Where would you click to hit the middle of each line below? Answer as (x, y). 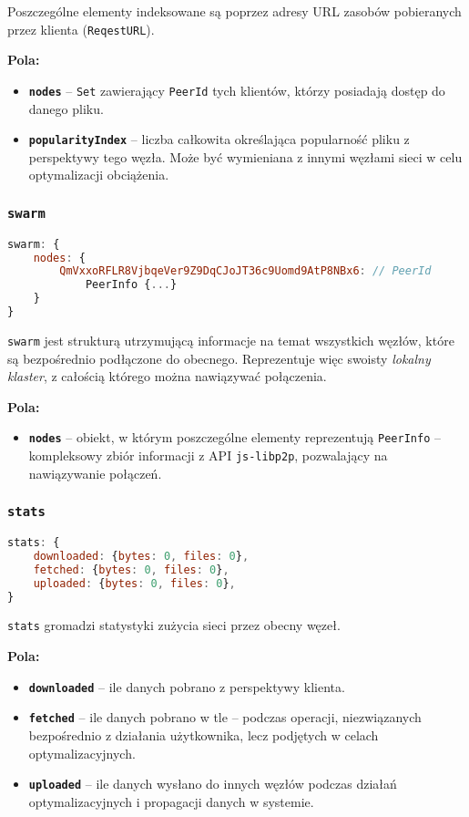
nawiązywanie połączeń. (95, 473)
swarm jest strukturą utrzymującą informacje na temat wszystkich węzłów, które (231, 340)
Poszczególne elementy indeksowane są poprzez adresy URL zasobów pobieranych (234, 11)
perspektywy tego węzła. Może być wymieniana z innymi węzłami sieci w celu (245, 156)
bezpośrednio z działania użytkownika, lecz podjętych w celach (204, 735)
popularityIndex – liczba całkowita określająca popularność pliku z (219, 139)
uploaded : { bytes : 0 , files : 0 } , (134, 583)
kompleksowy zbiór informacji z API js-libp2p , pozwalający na (208, 455)
